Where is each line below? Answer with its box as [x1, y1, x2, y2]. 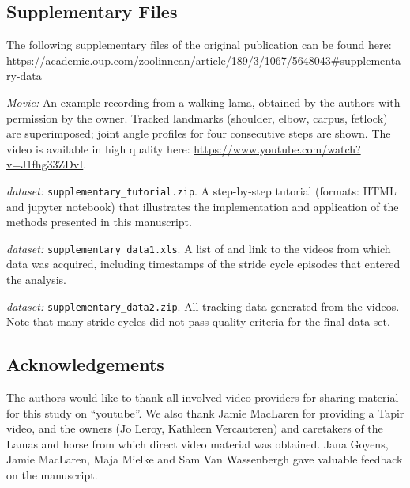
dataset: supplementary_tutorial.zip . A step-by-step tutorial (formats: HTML [6, 182, 397, 199]
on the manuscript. [6, 467, 98, 483]
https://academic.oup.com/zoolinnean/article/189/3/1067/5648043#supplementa [6, 51, 401, 68]
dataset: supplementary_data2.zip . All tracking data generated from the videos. [6, 297, 400, 314]
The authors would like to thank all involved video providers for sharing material [6, 389, 399, 406]
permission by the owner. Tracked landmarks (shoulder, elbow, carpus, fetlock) [6, 109, 388, 126]
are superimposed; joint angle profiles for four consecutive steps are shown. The [6, 125, 391, 142]
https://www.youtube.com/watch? [194, 140, 361, 157]
